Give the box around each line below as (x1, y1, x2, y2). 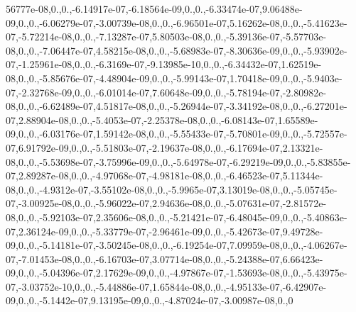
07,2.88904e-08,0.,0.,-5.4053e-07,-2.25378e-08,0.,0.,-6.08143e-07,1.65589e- (6, 112, 318, 127)
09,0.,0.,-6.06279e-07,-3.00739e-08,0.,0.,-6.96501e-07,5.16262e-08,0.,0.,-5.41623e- (6, 15, 347, 30)
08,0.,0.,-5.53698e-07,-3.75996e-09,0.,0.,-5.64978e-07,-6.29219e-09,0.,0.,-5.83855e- (6, 154, 351, 169)
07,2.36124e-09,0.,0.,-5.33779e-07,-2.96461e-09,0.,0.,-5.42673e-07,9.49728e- (6, 223, 323, 238)
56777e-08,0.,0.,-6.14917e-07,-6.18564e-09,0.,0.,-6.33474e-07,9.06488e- (6, 1, 303, 16)
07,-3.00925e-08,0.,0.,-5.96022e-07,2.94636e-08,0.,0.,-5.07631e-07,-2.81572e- (6, 196, 327, 211)
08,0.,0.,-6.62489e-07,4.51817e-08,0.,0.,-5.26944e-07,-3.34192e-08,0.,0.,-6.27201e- (6, 99, 347, 113)
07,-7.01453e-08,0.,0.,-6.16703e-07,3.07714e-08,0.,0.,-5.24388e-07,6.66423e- (6, 251, 323, 266)
